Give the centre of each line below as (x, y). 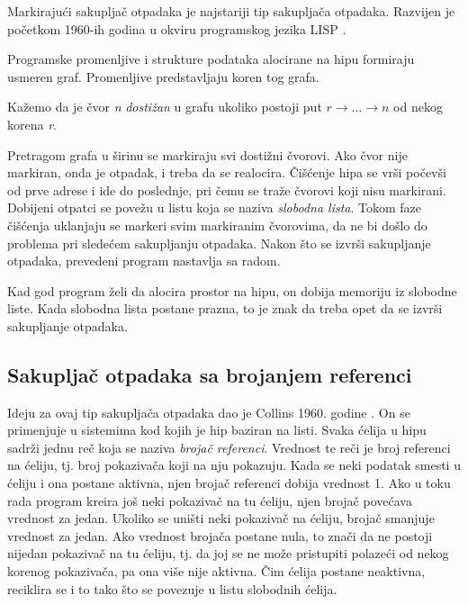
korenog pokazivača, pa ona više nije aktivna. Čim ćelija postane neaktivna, (216, 571)
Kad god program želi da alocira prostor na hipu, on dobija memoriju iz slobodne (232, 290)
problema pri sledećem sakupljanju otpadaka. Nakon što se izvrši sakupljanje (219, 243)
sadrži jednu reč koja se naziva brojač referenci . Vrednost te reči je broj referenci (229, 447)
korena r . (32, 124)
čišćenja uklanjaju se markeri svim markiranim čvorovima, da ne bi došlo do (217, 225)
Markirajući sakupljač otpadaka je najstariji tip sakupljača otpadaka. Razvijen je (231, 11)
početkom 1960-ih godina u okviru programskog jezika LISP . (177, 28)
